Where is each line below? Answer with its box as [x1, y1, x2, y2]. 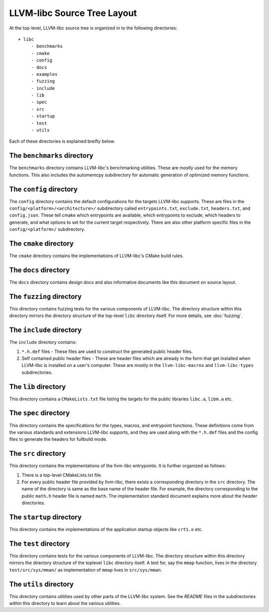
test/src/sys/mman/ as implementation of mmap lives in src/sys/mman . [9, 567, 162, 573]
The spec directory [9, 409, 70, 417]
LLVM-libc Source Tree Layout [9, 7, 137, 18]
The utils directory [9, 580, 74, 589]
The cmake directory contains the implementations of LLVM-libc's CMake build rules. [9, 253, 184, 259]
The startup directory [9, 513, 82, 522]
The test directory [9, 539, 70, 548]
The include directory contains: [9, 339, 77, 345]
